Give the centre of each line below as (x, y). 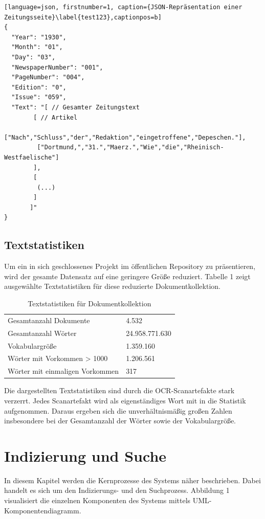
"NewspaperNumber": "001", (57, 67)
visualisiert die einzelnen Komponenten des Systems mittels (97, 500)
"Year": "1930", (39, 37)
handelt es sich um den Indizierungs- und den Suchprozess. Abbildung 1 (117, 490)
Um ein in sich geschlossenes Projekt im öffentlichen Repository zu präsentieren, (130, 266)
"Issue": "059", (39, 97)
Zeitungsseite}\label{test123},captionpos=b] (83, 17)
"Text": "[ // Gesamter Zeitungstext (75, 107)
